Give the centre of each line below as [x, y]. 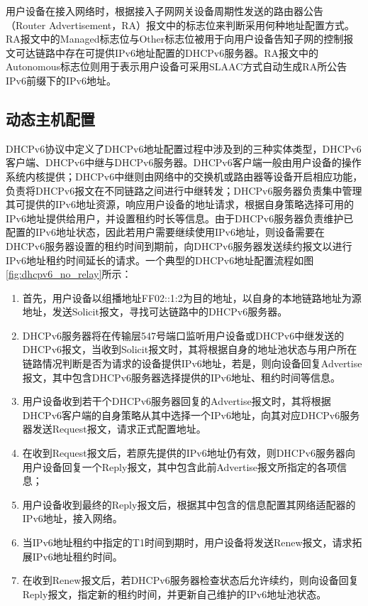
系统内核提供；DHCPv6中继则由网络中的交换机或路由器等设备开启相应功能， [184, 176]
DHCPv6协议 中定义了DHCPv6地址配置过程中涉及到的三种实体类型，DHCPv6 [184, 148]
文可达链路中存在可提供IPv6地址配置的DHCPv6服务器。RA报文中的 [162, 52]
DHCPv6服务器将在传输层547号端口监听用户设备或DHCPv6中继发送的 [183, 335]
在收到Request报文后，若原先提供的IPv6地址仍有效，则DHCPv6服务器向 [189, 453]
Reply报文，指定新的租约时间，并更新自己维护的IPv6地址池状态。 [174, 594]
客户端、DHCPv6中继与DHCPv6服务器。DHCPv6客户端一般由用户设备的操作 [184, 162]
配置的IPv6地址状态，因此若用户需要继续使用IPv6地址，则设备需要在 [165, 232]
